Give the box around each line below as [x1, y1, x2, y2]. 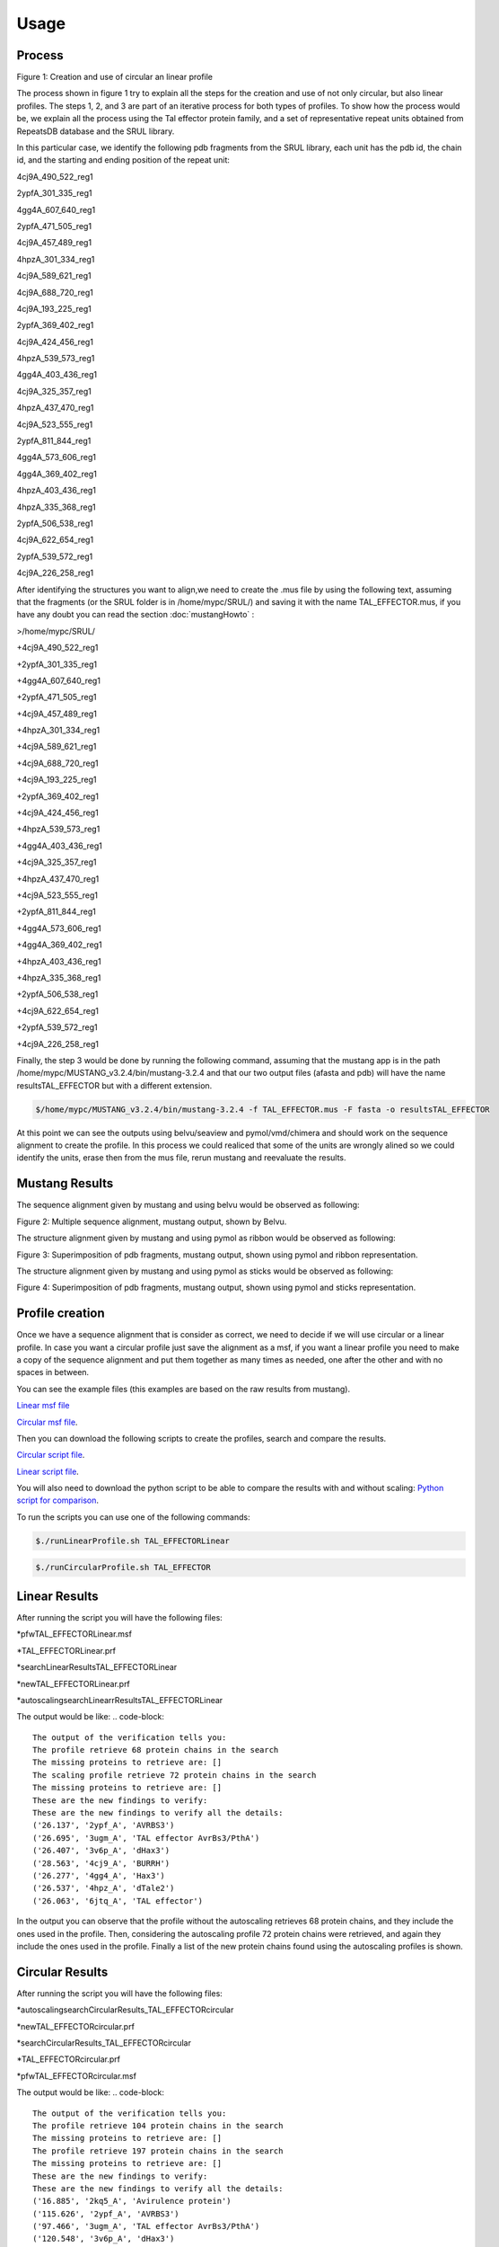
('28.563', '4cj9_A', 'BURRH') [32, 1858, 171, 1869]
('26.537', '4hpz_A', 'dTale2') [32, 1883, 175, 1894]
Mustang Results [16, 1176, 114, 1191]
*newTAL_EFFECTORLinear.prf [16, 1678, 130, 1689]
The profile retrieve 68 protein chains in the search [32, 1745, 279, 1755]
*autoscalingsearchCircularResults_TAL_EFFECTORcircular [16, 2004, 234, 2015]
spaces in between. [16, 1367, 90, 1378]
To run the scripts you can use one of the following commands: [16, 1511, 250, 1523]
